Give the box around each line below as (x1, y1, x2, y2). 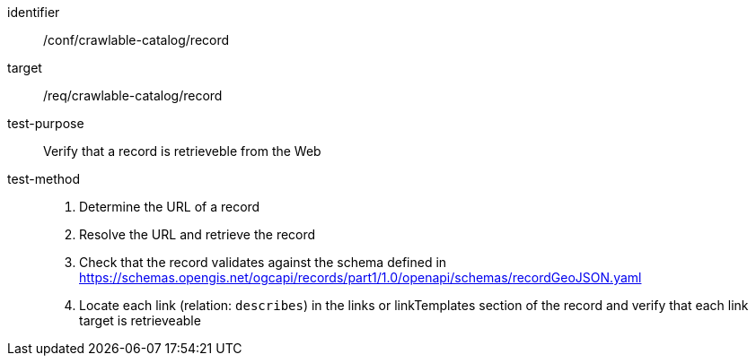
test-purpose (7, 116, 84, 131)
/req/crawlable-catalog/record (43, 88, 223, 103)
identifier (7, 4, 60, 20)
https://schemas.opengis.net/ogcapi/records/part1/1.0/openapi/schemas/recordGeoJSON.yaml (79, 270, 642, 285)
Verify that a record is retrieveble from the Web (43, 143, 321, 159)
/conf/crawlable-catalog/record (43, 32, 230, 48)
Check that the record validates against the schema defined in (79, 255, 447, 270)
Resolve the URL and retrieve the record (79, 227, 316, 242)
